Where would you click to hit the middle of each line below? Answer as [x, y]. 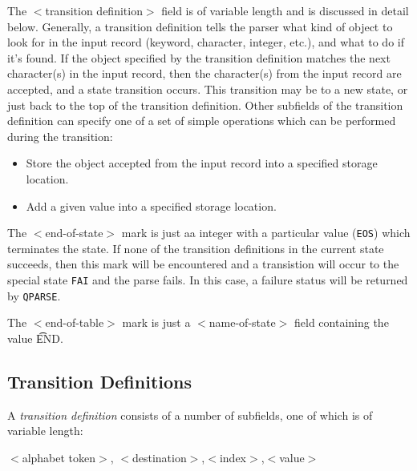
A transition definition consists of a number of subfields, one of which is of [190, 415]
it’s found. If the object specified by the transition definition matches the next [199, 57]
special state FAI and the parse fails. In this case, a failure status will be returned [208, 279]
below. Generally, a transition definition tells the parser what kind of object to [200, 26]
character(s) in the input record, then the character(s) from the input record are [204, 73]
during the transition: [60, 136]
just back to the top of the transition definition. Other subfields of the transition [205, 105]
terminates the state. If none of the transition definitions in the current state [196, 248]
